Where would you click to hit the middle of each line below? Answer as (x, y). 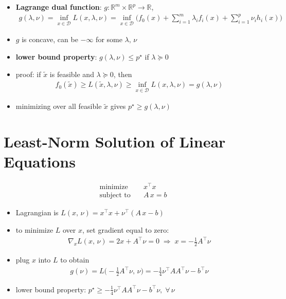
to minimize (34, 230)
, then (123, 74)
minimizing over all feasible (59, 106)
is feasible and (72, 74)
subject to (115, 195)
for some (109, 39)
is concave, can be (50, 39)
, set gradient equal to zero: (126, 230)
